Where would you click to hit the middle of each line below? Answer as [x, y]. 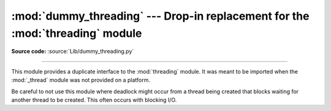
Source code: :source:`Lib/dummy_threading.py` [73, 52]
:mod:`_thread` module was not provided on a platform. [81, 80]
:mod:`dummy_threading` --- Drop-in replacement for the [160, 16]
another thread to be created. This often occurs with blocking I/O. [94, 100]
